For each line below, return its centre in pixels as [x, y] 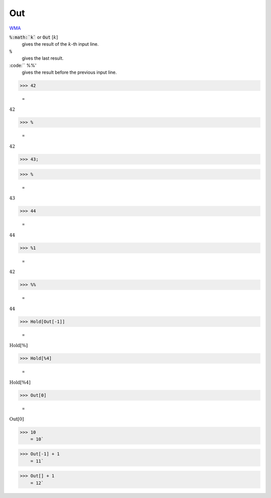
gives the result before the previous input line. [70, 72]
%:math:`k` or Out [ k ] [34, 37]
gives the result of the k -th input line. [60, 44]
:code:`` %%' [23, 65]
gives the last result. [43, 58]
